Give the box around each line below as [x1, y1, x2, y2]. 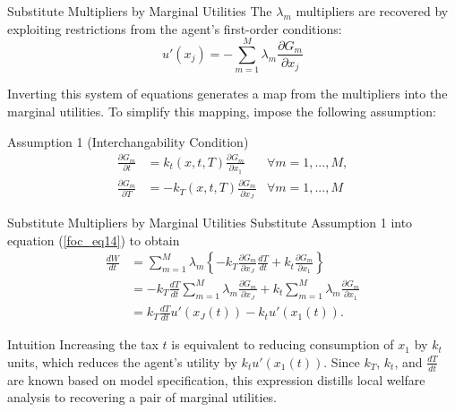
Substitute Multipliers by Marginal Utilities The [7, 2, 272, 20]
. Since [323, 352, 360, 371]
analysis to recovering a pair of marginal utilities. [7, 388, 278, 407]
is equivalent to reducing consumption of [171, 335, 394, 354]
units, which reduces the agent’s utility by [7, 352, 237, 371]
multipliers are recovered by [296, 2, 449, 20]
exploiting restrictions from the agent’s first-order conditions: [7, 19, 342, 38]
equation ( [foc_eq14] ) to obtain [7, 230, 180, 249]
